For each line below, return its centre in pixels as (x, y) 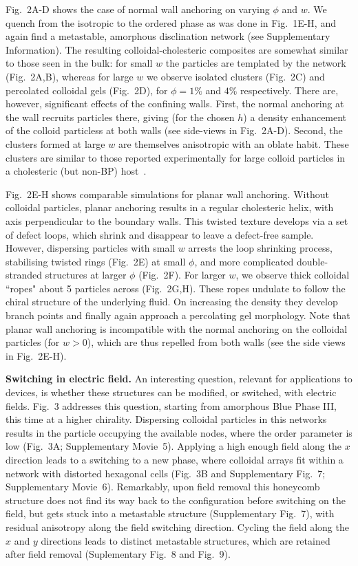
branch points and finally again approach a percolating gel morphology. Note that (178, 315)
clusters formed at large (55, 143)
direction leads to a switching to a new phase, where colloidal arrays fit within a (175, 459)
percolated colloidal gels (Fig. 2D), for (87, 90)
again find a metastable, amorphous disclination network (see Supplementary (168, 36)
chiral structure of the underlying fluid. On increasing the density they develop (172, 302)
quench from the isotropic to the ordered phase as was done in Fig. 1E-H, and (171, 22)
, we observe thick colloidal (293, 275)
